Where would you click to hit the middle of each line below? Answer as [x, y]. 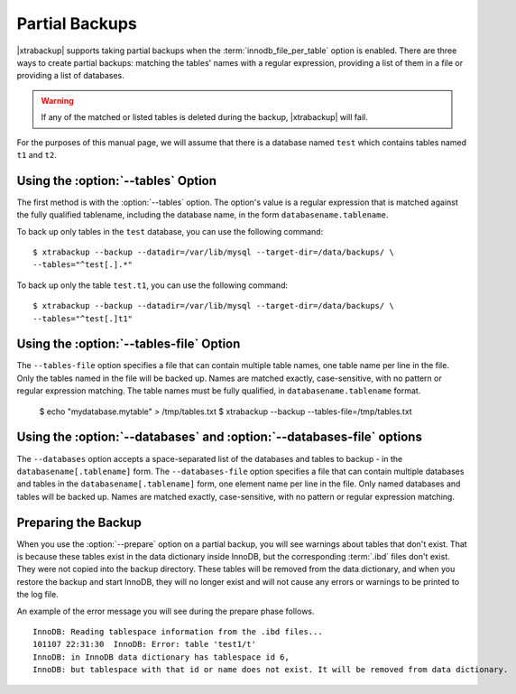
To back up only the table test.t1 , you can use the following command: [152, 285]
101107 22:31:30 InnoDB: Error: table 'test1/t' [145, 644]
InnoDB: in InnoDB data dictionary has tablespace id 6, [161, 657]
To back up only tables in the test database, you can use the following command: [170, 231]
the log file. [37, 595]
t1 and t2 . [37, 154]
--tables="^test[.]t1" [83, 319]
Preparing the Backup [79, 522]
